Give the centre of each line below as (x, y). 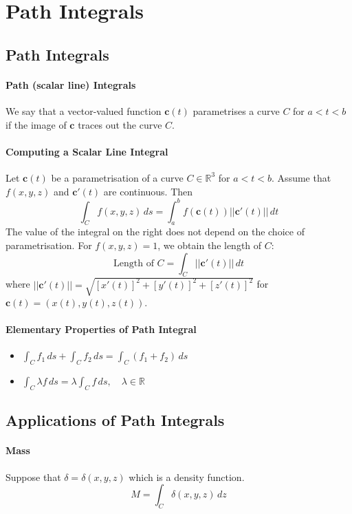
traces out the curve (120, 124)
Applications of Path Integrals (115, 420)
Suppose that (33, 476)
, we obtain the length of (210, 245)
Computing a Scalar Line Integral (87, 151)
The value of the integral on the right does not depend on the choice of (155, 232)
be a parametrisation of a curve (117, 177)
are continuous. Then (148, 191)
